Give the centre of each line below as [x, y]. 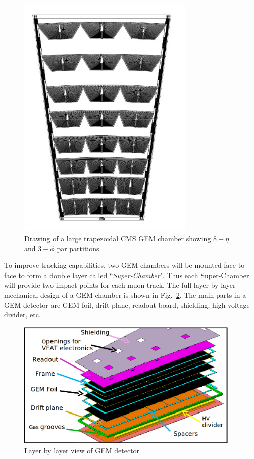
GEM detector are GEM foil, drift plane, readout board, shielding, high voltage [127, 305]
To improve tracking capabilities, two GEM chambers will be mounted [113, 265]
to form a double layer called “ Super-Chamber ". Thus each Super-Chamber [134, 275]
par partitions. [79, 248]
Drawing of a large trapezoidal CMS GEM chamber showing [118, 238]
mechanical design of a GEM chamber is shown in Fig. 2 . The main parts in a [125, 294]
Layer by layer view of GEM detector [82, 450]
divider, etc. [22, 315]
